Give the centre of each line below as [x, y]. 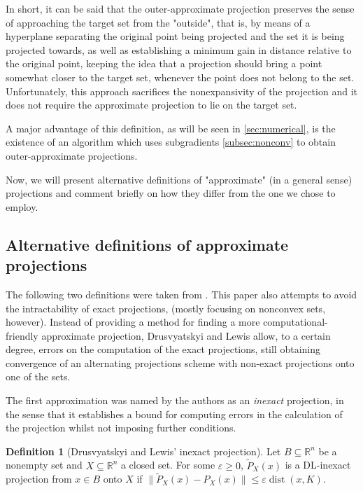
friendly [22, 335]
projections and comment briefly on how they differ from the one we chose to [171, 193]
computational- [296, 322]
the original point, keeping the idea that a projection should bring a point [164, 63]
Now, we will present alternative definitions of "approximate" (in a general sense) [179, 179]
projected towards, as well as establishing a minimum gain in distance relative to [179, 49]
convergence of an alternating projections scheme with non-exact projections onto [180, 362]
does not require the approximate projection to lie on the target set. [151, 105]
